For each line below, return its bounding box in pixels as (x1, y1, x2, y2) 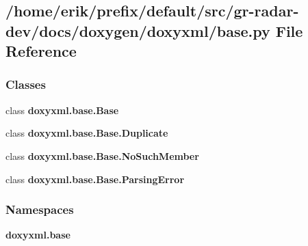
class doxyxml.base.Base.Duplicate (5, 126, 168, 140)
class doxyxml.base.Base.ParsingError (5, 172, 185, 186)
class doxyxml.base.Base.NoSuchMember (5, 148, 199, 163)
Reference (5, 40, 77, 61)
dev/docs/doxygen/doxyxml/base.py (5, 20, 270, 41)
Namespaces (5, 201, 74, 218)
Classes (5, 76, 46, 93)
